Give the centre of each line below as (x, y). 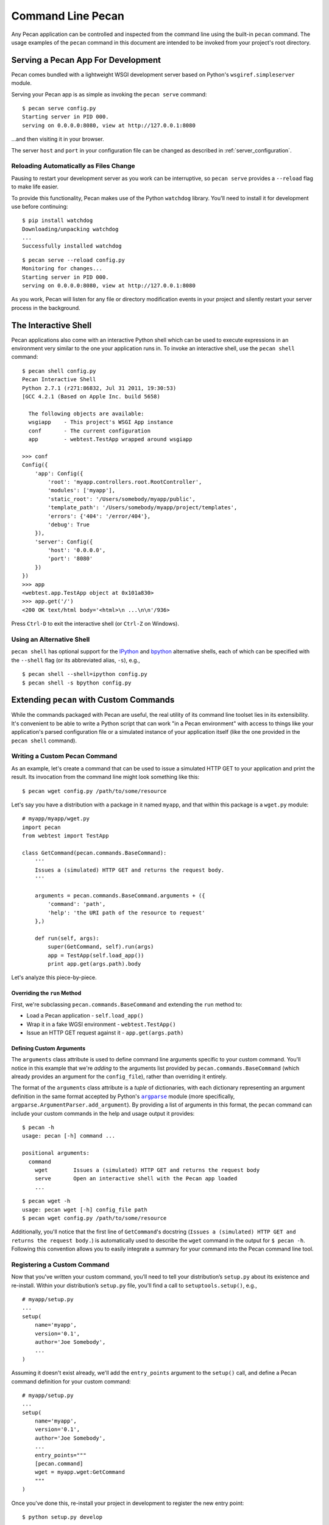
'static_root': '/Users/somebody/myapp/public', (122, 499)
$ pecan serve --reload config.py (73, 260)
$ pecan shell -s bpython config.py (77, 683)
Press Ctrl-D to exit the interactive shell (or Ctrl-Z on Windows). (95, 624)
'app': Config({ (59, 473)
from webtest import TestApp (65, 836)
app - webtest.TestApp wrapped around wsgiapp (110, 439)
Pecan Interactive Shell (59, 379)
